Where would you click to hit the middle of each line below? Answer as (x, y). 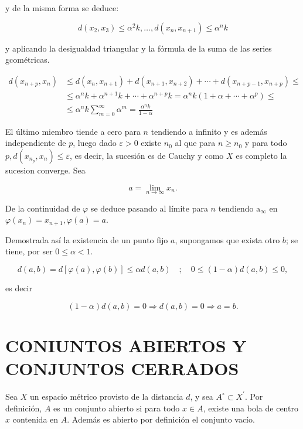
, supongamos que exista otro (227, 239)
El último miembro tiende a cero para (73, 131)
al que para (195, 143)
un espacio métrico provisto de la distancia (106, 396)
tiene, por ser (29, 251)
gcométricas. (28, 59)
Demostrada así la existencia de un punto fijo (87, 239)
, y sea (202, 396)
